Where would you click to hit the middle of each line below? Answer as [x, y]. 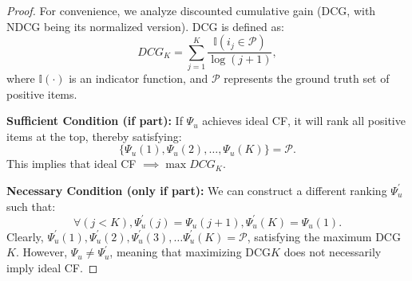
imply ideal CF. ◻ [52, 267]
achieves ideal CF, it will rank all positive [304, 121]
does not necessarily [333, 252]
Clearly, [25, 236]
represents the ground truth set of [307, 78]
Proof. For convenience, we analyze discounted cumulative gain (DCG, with [191, 10]
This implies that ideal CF [71, 164]
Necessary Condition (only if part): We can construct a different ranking [197, 190]
